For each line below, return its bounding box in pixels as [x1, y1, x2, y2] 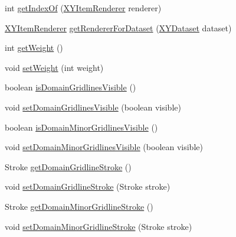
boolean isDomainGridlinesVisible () [5, 81, 136, 93]
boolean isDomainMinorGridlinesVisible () [5, 121, 158, 133]
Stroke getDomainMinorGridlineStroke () [5, 200, 153, 212]
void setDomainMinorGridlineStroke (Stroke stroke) [5, 220, 192, 232]
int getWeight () [5, 41, 63, 54]
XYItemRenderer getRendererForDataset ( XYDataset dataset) [5, 21, 232, 34]
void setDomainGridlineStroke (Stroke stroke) [5, 180, 171, 193]
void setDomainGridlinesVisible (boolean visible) [5, 100, 181, 113]
